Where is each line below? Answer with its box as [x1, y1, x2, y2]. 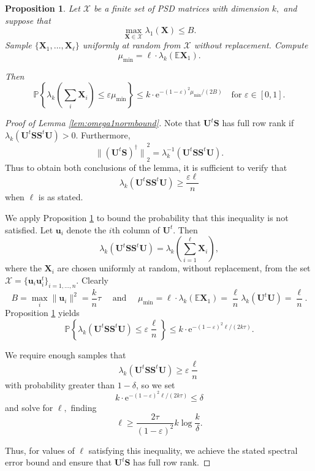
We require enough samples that [5, 348, 126, 361]
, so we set [136, 378, 175, 391]
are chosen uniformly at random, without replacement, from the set [57, 262, 311, 274]
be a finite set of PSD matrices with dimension [94, 2, 269, 14]
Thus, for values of [5, 443, 75, 456]
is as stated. [38, 190, 83, 203]
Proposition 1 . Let [5, 2, 80, 14]
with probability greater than [5, 378, 115, 391]
